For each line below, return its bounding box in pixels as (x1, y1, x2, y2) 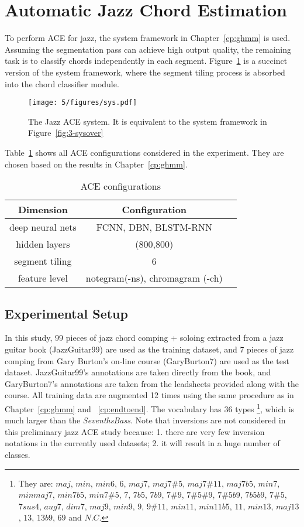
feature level (18, 271, 68, 285)
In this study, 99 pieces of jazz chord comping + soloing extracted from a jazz (5, 331, 284, 344)
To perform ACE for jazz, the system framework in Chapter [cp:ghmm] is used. (5, 32, 291, 44)
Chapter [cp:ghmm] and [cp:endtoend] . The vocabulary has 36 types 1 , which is (5, 401, 295, 415)
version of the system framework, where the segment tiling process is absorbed (5, 66, 285, 78)
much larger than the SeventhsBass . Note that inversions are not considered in (5, 414, 286, 426)
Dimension (18, 203, 68, 217)
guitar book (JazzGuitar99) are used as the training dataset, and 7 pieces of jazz (5, 343, 294, 355)
